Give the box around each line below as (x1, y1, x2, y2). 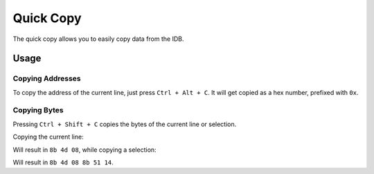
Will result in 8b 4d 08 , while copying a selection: (12, 146, 157, 154)
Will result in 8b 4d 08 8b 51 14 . (12, 158, 114, 166)
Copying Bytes (12, 105, 64, 115)
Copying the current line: (12, 132, 84, 141)
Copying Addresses (12, 73, 81, 83)
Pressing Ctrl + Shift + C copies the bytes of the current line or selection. (12, 120, 237, 128)
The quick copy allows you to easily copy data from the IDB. (12, 35, 184, 43)
